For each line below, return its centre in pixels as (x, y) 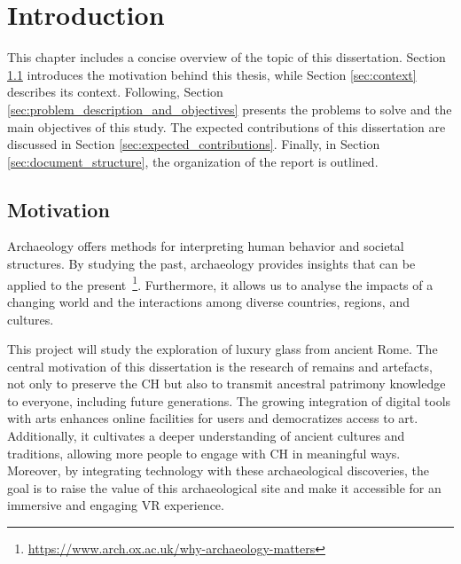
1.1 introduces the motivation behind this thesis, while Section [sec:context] (212, 74)
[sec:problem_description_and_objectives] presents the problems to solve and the (230, 109)
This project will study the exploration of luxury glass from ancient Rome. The (223, 349)
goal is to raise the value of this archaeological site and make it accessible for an (224, 487)
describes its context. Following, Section (115, 92)
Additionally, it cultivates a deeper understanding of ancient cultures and (206, 436)
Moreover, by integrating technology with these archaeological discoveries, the (219, 470)
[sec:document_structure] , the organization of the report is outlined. (193, 161)
